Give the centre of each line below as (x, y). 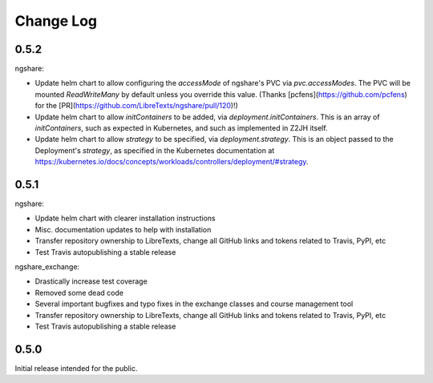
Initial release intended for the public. (76, 368)
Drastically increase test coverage (91, 281)
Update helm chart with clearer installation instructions (125, 218)
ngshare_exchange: (47, 267)
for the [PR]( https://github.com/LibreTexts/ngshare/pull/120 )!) (136, 106)
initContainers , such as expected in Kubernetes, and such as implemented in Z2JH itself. (181, 128)
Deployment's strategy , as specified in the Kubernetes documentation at (155, 150)
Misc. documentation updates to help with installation (123, 229)
